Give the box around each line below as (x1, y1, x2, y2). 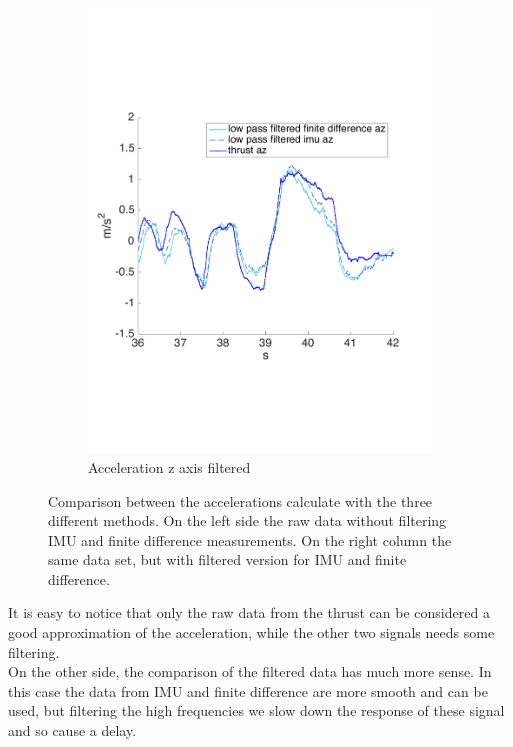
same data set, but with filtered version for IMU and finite (48, 549, 407, 570)
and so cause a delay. (8, 720, 137, 741)
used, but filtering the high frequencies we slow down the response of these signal (8, 700, 505, 721)
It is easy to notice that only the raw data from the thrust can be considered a (8, 602, 490, 623)
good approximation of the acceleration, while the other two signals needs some (8, 622, 495, 643)
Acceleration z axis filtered (88, 456, 251, 477)
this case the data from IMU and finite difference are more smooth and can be (8, 680, 488, 701)
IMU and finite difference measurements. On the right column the (48, 529, 452, 550)
